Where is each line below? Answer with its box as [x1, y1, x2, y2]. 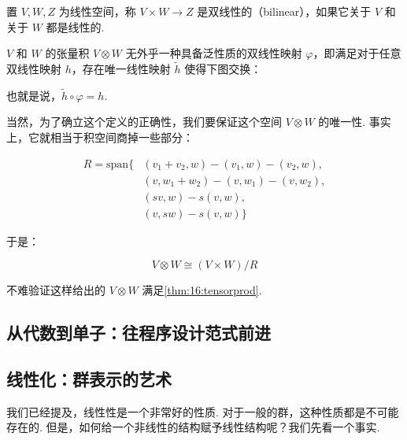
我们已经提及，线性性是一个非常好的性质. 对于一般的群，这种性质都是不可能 [6, 403, 399, 420]
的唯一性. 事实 [318, 113, 391, 130]
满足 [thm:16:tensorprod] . [142, 282, 262, 298]
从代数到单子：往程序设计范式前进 [6, 320, 271, 345]
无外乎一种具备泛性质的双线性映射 [125, 45, 302, 61]
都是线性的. [46, 18, 105, 35]
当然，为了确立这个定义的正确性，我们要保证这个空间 [6, 113, 282, 130]
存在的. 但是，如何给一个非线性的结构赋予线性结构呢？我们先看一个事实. [6, 419, 380, 435]
